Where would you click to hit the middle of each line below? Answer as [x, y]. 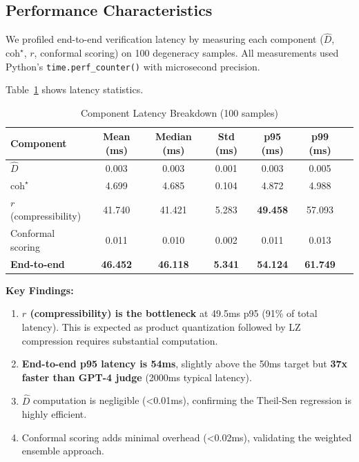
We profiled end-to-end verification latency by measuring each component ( [165, 39]
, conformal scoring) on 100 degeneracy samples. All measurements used [186, 53]
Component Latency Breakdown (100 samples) [179, 112]
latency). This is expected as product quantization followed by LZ [161, 326]
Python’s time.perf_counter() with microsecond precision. [133, 66]
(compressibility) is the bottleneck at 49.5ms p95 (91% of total [174, 313]
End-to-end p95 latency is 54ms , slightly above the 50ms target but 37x [185, 364]
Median [173, 136]
